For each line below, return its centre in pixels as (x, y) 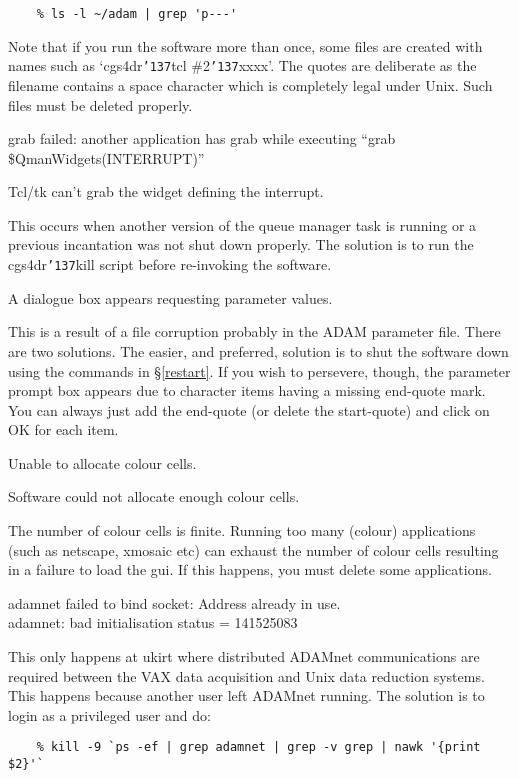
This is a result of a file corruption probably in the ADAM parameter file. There (254, 331)
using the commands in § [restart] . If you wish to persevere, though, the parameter (259, 370)
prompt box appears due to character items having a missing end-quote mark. (247, 390)
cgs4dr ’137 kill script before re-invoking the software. (170, 264)
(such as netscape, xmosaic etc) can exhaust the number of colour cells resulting (253, 549)
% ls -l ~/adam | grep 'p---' (137, 14)
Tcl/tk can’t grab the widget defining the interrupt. (166, 191)
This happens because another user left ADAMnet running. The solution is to (246, 695)
